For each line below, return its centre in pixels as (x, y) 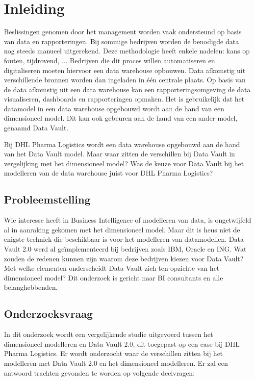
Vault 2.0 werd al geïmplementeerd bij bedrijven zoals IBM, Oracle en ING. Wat (125, 249)
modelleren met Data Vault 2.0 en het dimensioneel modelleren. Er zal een (116, 363)
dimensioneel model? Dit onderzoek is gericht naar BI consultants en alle (114, 277)
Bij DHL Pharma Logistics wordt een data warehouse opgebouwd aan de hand (122, 144)
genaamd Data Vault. (36, 128)
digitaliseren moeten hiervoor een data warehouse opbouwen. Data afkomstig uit (125, 70)
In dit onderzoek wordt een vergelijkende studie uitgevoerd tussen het (109, 334)
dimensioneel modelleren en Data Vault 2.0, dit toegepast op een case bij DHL (122, 343)
